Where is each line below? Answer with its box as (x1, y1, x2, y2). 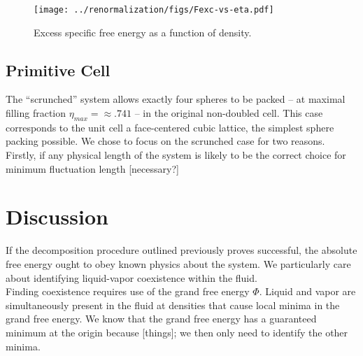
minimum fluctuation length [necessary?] (6, 161, 179, 176)
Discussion (6, 202, 108, 231)
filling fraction (6, 106, 66, 120)
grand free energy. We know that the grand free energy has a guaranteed (6, 311, 317, 326)
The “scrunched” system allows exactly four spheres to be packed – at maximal (6, 92, 346, 106)
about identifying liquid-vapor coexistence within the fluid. (6, 270, 257, 285)
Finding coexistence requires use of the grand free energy (6, 284, 250, 299)
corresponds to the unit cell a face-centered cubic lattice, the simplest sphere (6, 120, 334, 134)
